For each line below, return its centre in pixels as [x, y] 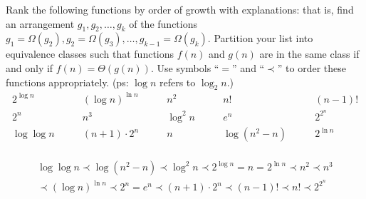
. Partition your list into [260, 38]
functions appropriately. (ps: [67, 82]
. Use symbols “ [185, 67]
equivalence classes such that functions [90, 54]
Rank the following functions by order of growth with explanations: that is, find [180, 9]
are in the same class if [309, 54]
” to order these [312, 67]
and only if [30, 67]
